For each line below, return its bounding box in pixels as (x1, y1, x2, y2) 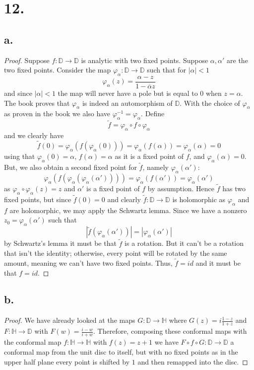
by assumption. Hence (147, 183, 215, 194)
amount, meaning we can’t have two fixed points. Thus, (4, 257, 173, 268)
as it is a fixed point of (115, 151, 184, 161)
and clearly (107, 194, 141, 205)
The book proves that (4, 97, 70, 108)
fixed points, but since (4, 194, 71, 205)
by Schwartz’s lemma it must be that (4, 238, 117, 248)
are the (227, 55, 248, 65)
